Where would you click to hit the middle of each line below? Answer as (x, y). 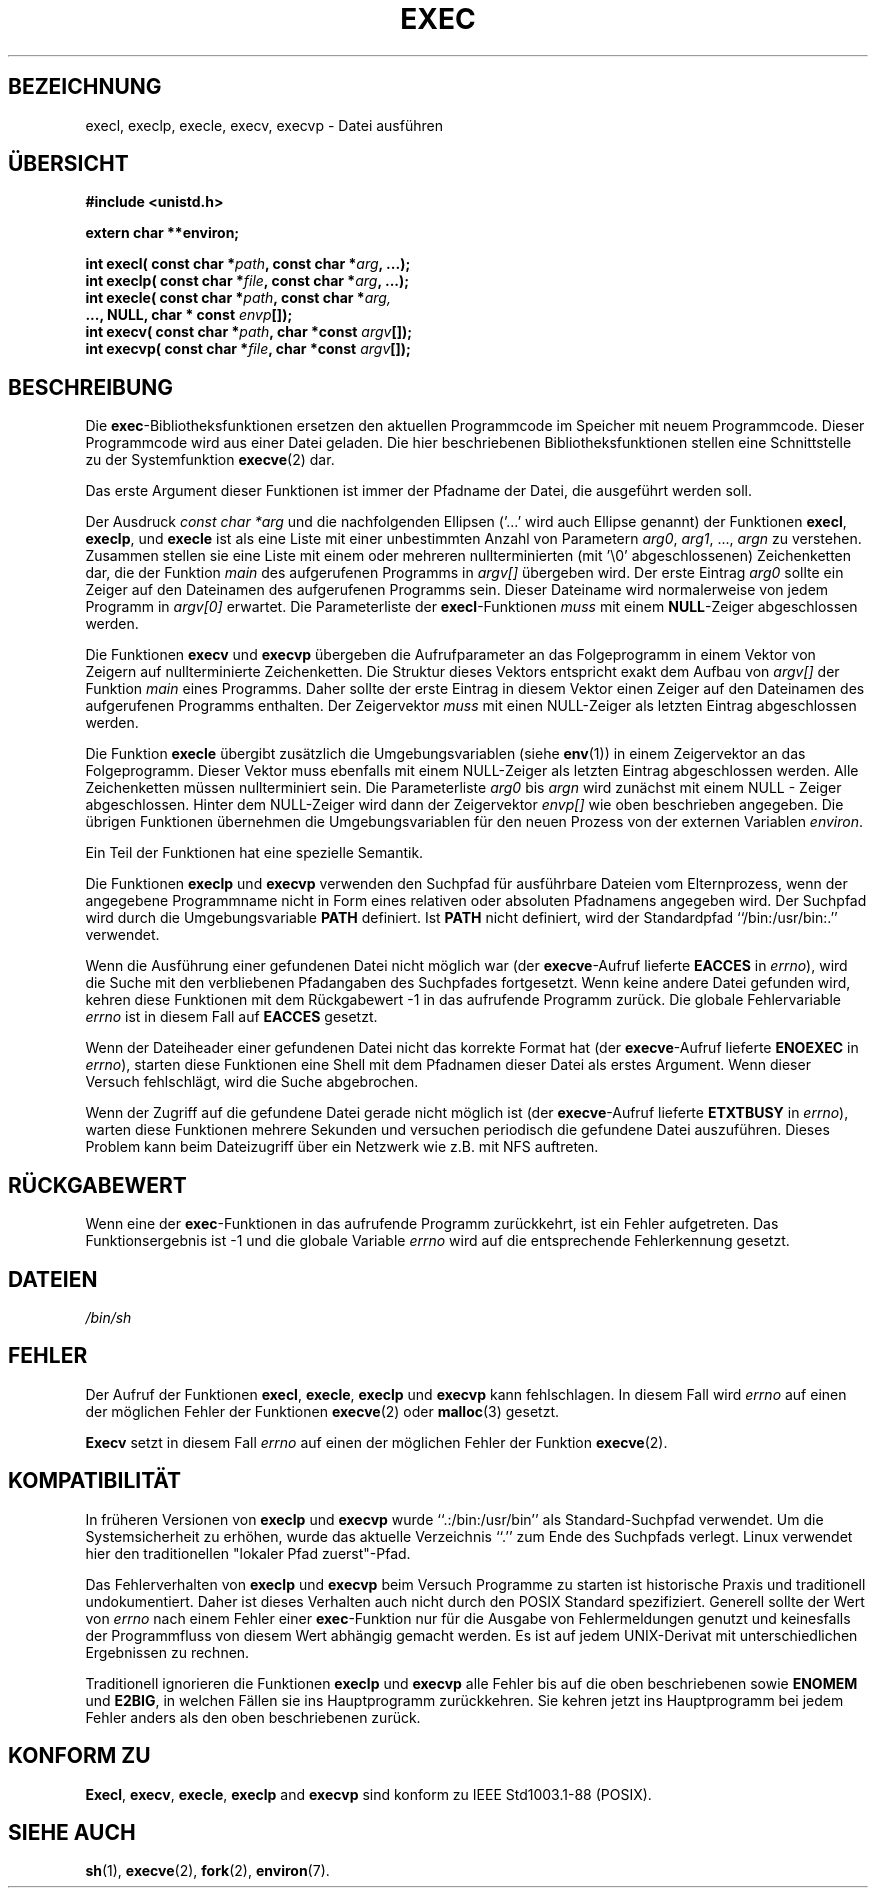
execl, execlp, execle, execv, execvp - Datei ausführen (264, 125)
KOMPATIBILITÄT (95, 1481)
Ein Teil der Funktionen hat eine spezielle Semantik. (254, 853)
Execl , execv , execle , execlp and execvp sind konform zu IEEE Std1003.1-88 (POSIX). (368, 1794)
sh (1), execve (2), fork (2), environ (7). (207, 1871)
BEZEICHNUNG (85, 87)
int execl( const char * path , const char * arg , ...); (248, 264)
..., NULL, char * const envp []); (189, 315)
